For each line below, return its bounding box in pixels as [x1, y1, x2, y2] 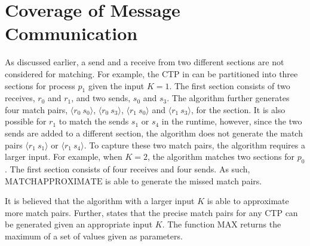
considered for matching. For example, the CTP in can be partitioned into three [5, 67, 298, 80]
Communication [5, 21, 138, 45]
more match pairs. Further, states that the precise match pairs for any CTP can [5, 206, 298, 218]
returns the [240, 218, 281, 230]
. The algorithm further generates [167, 92, 290, 104]
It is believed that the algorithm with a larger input [5, 195, 195, 207]
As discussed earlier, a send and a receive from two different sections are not [5, 56, 284, 68]
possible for [5, 115, 47, 127]
